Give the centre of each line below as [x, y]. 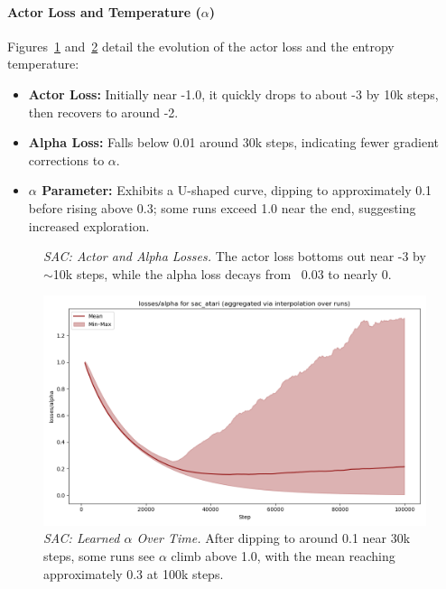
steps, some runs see [99, 555]
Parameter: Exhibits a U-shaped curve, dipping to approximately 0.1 [237, 190]
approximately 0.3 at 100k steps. [134, 573]
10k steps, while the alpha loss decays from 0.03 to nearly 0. [222, 273]
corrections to [66, 159]
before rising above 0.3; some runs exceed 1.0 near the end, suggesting [222, 207]
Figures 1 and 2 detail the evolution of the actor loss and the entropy [201, 46]
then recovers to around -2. [103, 112]
